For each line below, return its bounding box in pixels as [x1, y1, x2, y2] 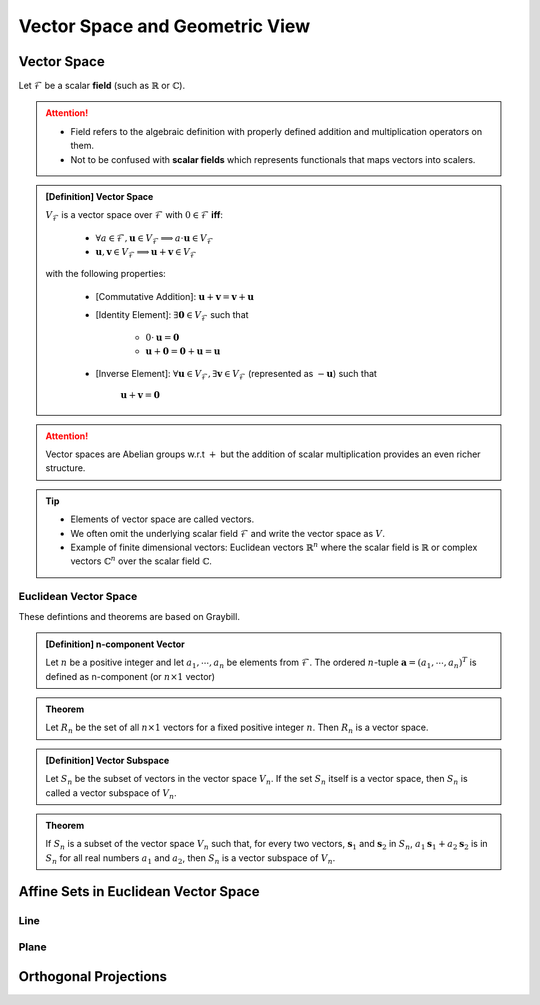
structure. [45, 462, 86, 474]
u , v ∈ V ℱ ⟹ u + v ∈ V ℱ [95, 246, 197, 260]
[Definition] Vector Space [45, 191, 154, 203]
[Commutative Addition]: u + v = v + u [95, 290, 255, 302]
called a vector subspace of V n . [45, 786, 177, 801]
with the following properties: [45, 268, 167, 280]
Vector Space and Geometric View [18, 15, 310, 37]
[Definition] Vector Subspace [45, 754, 170, 766]
